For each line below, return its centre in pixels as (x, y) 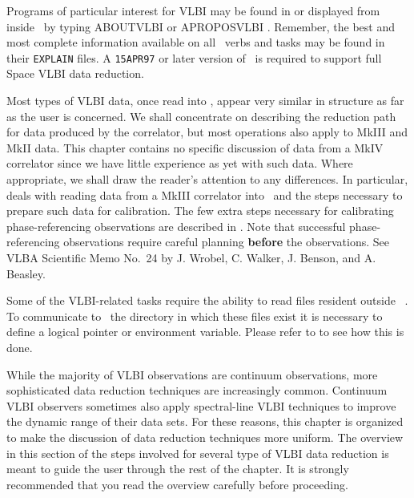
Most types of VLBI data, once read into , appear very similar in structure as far (205, 101)
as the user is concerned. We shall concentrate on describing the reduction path (201, 116)
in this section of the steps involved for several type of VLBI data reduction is (198, 453)
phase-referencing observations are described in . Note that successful (176, 226)
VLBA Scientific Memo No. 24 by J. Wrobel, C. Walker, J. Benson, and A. (191, 257)
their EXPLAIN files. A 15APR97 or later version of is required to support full (194, 57)
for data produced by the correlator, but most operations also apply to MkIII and (207, 132)
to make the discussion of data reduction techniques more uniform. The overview (205, 437)
